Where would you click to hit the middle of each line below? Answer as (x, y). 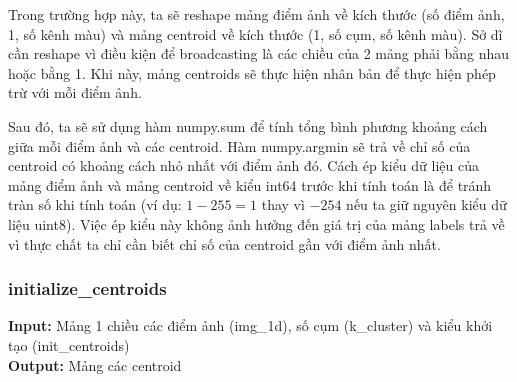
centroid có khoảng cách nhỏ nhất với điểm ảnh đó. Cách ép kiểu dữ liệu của (243, 165)
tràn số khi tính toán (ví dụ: (95, 204)
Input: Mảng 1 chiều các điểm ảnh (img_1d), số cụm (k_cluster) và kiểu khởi (250, 325)
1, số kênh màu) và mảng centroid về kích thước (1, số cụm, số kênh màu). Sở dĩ (255, 33)
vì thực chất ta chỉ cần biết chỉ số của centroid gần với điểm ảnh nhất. (224, 243)
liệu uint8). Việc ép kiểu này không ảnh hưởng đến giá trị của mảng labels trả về (256, 223)
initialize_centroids (87, 288)
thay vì (283, 204)
